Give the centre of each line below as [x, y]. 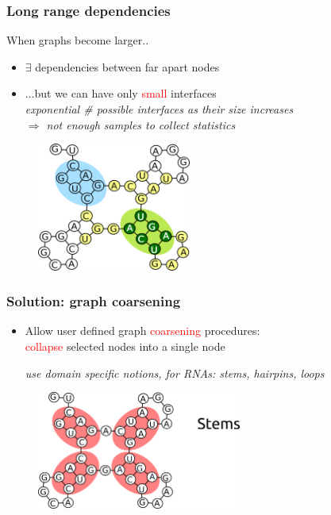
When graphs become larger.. [78, 40]
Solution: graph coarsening [94, 301]
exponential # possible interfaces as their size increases [159, 109]
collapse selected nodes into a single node [125, 346]
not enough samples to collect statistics [141, 124]
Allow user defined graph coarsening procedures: [142, 331]
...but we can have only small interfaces [121, 93]
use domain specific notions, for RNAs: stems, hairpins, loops [175, 373]
